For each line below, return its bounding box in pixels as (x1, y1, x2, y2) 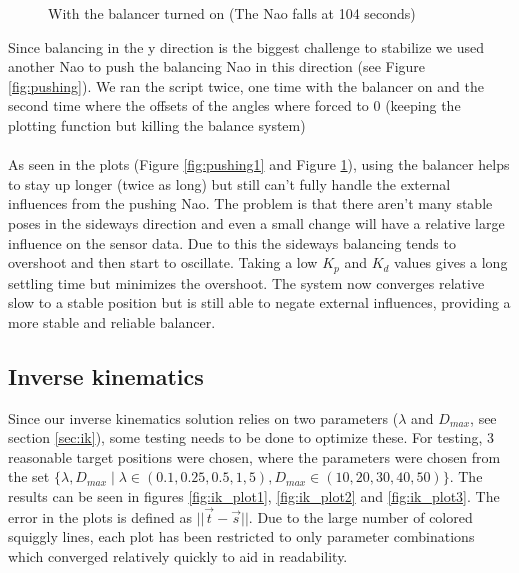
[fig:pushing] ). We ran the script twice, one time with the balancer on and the (8, 75, 484, 96)
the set (8, 466, 50, 487)
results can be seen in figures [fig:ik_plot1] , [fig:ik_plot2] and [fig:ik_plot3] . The (8, 485, 500, 506)
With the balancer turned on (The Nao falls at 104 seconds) (48, 3, 416, 23)
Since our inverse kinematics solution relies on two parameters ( (8, 407, 399, 428)
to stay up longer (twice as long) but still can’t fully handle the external (8, 173, 451, 194)
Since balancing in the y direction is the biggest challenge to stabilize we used (8, 36, 484, 57)
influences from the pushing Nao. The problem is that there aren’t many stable (8, 193, 493, 214)
